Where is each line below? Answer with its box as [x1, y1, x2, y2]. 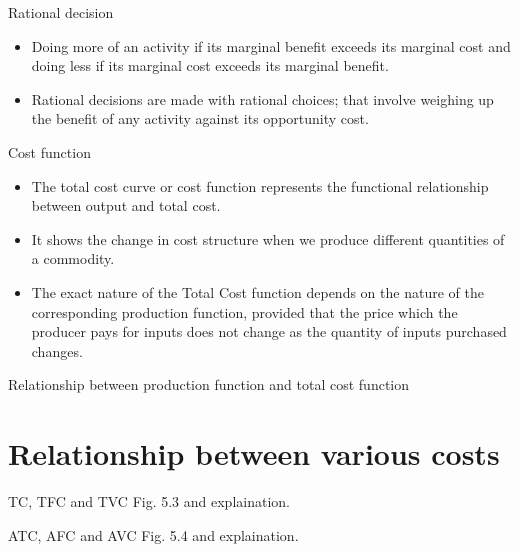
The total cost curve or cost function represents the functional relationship [31, 175, 489, 196]
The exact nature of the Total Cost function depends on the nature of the [31, 281, 484, 302]
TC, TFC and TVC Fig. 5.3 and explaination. [8, 491, 290, 512]
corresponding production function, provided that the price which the [31, 301, 458, 322]
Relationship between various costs [8, 433, 500, 474]
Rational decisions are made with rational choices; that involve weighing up [31, 88, 494, 109]
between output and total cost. [31, 195, 221, 216]
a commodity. [31, 248, 115, 269]
